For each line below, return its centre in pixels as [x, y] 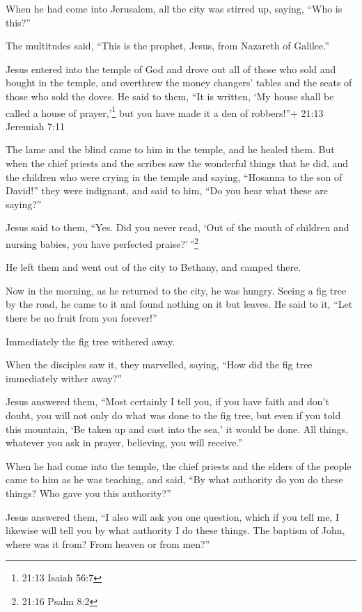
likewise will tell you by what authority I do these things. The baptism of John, [175, 530]
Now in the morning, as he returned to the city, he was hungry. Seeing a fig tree [176, 290]
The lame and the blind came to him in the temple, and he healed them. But [170, 149]
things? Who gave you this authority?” [88, 493]
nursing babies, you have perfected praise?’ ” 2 [102, 242]
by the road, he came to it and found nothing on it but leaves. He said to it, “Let [179, 304]
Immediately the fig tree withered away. [90, 341]
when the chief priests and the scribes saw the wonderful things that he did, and [177, 163]
